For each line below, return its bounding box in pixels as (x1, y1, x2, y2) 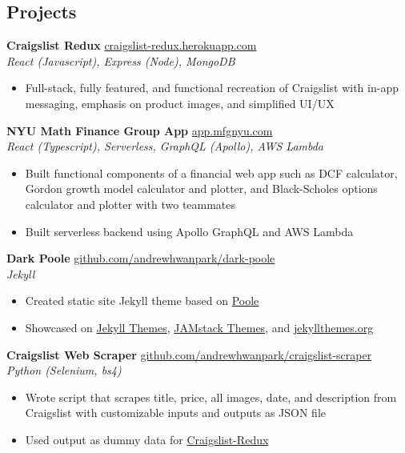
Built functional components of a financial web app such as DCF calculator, (25, 164, 398, 181)
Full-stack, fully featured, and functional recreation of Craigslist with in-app (25, 79, 399, 96)
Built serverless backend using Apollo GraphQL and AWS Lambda (25, 222, 354, 239)
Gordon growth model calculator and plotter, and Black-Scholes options (25, 180, 378, 197)
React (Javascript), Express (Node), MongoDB (6, 52, 235, 69)
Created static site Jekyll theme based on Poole (25, 292, 259, 309)
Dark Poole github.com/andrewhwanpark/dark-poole (6, 250, 275, 267)
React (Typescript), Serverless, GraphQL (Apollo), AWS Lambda (6, 138, 324, 154)
